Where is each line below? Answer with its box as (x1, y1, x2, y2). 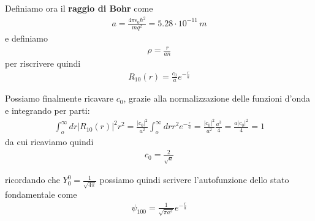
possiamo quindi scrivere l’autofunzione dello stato (99, 173, 289, 186)
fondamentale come (5, 188, 77, 201)
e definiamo (5, 32, 48, 45)
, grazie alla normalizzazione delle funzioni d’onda (123, 92, 310, 105)
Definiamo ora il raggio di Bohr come (5, 2, 153, 14)
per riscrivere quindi (5, 57, 81, 70)
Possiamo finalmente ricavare (5, 92, 113, 105)
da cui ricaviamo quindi (5, 135, 94, 148)
